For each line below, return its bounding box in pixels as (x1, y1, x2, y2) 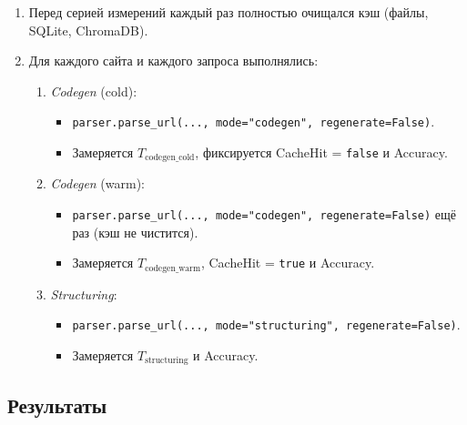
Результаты (7, 390, 107, 419)
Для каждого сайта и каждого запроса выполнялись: (28, 51, 319, 70)
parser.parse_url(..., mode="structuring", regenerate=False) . (72, 315, 461, 334)
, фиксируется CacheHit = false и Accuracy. (195, 143, 448, 162)
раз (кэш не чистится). (72, 222, 198, 241)
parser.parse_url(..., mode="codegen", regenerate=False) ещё (72, 205, 456, 224)
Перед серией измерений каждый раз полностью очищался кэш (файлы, (28, 3, 429, 21)
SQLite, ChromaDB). (28, 20, 148, 39)
